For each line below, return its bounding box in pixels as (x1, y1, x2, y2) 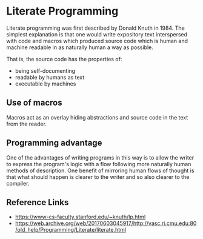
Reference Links (6, 197, 69, 207)
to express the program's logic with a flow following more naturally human (6, 160, 191, 167)
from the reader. (6, 120, 47, 127)
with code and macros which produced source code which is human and (6, 37, 188, 44)
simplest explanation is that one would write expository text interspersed (6, 30, 188, 38)
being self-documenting (15, 67, 76, 74)
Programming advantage (6, 138, 102, 148)
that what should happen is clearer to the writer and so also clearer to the (6, 173, 190, 180)
